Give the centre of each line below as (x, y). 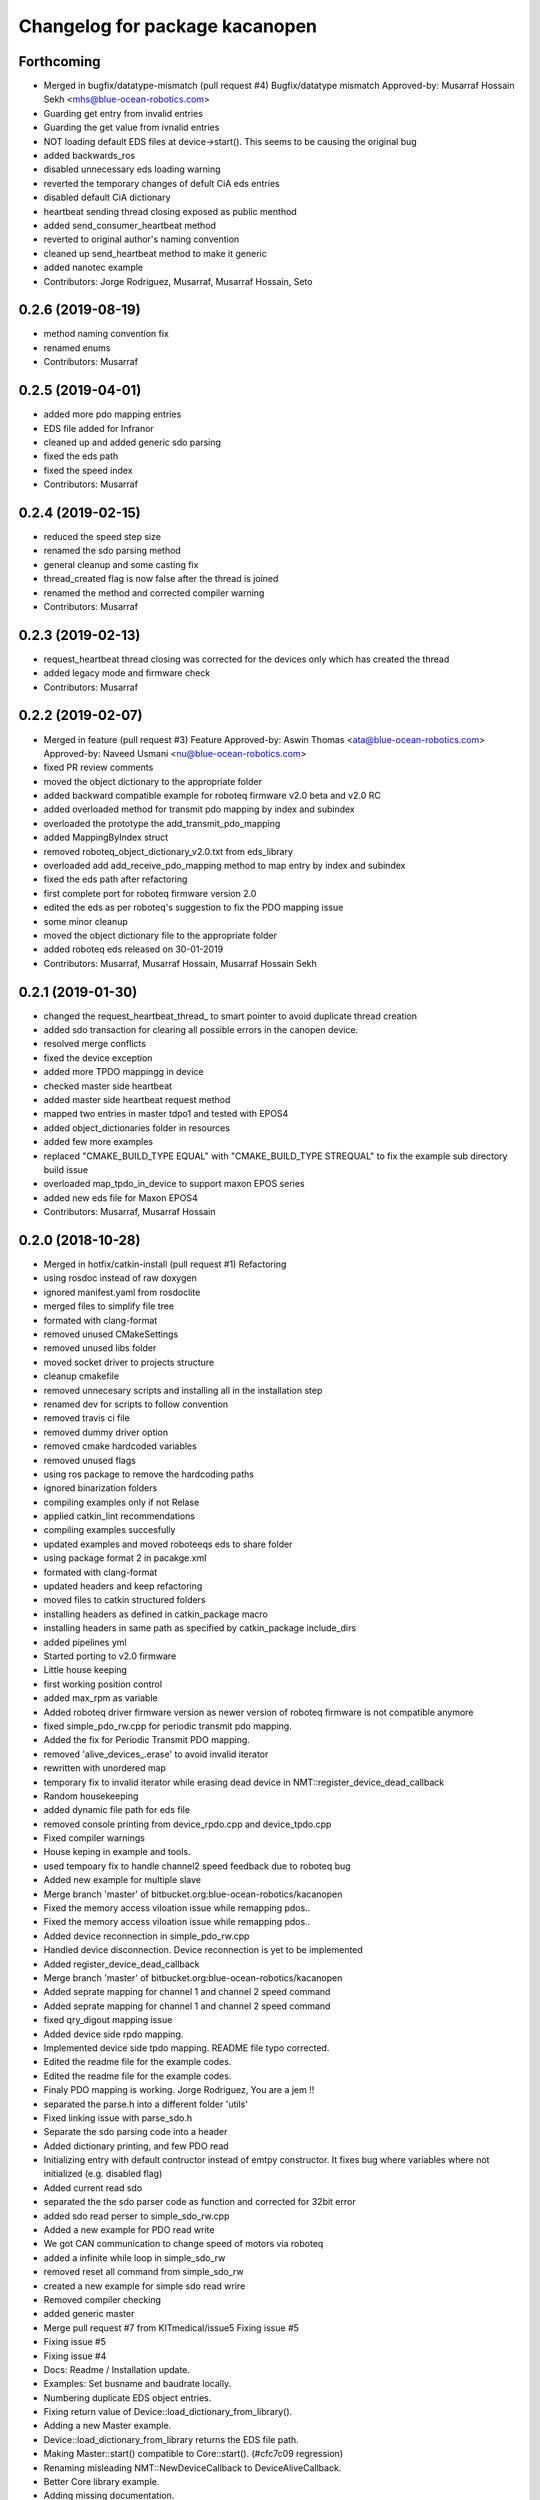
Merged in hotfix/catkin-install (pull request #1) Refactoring (165, 1264)
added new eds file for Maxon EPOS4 (121, 1197)
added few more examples (98, 1142)
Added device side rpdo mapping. (113, 2034)
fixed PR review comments (98, 767)
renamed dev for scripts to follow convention (136, 1404)
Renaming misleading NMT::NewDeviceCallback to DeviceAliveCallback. (192, 2467)
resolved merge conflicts (95, 1044)
